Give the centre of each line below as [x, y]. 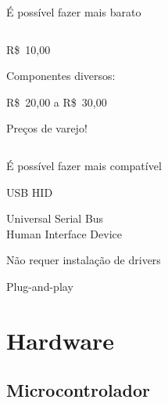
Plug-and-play [40, 286]
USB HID [30, 192]
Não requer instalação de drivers [84, 260]
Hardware [61, 340]
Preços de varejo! [47, 128]
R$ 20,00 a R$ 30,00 [57, 102]
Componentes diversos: [61, 76]
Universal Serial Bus [55, 218]
